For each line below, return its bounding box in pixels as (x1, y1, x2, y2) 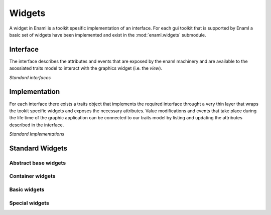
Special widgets (9, 199, 50, 206)
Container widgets (9, 173, 56, 180)
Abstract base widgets (9, 159, 66, 166)
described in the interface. (9, 122, 64, 128)
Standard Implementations (9, 131, 65, 137)
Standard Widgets (9, 144, 68, 152)
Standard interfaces (9, 74, 51, 80)
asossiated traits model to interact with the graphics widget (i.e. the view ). (9, 65, 163, 71)
